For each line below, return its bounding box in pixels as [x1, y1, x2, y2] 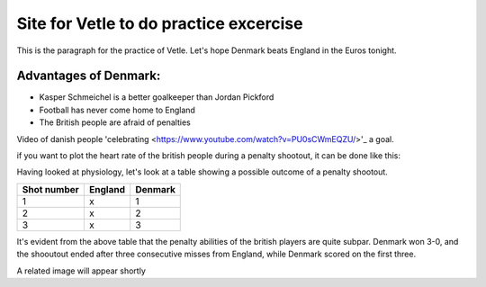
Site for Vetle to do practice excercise [16, 13, 303, 33]
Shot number [22, 183, 80, 195]
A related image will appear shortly [16, 265, 146, 276]
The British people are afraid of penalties [39, 117, 191, 128]
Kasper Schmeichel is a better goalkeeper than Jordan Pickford [39, 92, 274, 103]
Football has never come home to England [39, 104, 195, 115]
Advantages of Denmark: [16, 68, 161, 84]
